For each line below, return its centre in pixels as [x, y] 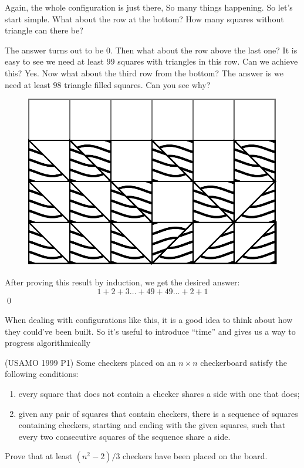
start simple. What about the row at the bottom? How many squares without [144, 18]
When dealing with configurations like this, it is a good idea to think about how [149, 320]
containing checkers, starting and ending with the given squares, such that [152, 425]
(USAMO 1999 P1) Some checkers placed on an [90, 362]
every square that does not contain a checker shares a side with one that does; [159, 394]
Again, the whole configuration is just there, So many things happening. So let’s [149, 7]
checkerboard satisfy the [244, 362]
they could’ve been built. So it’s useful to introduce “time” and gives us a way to [150, 331]
